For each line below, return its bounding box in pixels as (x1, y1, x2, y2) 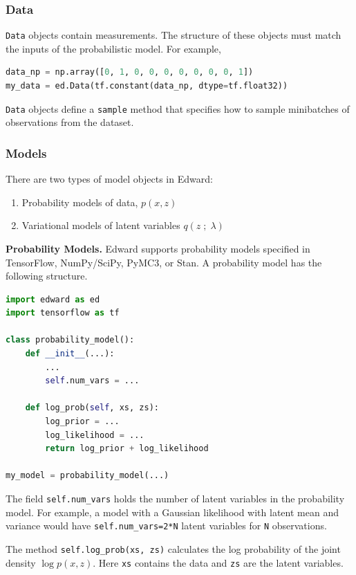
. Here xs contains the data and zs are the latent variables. (93, 555, 344, 569)
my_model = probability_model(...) (6, 471, 169, 481)
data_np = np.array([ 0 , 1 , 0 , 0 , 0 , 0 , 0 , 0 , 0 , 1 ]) (6, 67, 254, 77)
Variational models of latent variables (21, 218, 180, 232)
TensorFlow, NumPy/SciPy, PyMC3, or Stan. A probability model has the (6, 255, 322, 269)
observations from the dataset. (6, 115, 134, 129)
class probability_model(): (6, 335, 135, 345)
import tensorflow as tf (6, 308, 120, 318)
